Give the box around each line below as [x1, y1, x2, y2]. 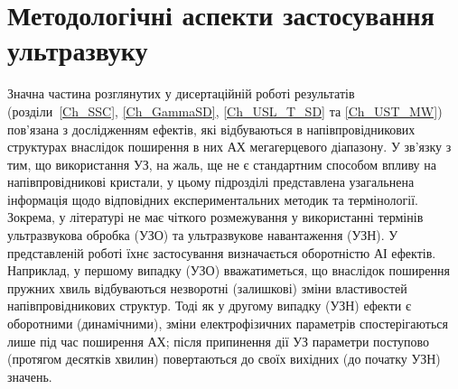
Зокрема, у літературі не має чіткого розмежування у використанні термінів [7, 208, 424, 227]
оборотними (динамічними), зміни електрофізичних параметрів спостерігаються [7, 314, 448, 333]
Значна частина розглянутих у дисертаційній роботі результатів [7, 84, 355, 103]
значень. [7, 366, 52, 385]
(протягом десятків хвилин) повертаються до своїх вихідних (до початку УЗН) [7, 349, 441, 368]
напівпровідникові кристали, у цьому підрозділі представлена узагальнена [7, 172, 415, 191]
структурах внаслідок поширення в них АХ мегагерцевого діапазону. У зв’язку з [7, 137, 452, 156]
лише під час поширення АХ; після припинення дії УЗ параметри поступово [7, 331, 430, 350]
